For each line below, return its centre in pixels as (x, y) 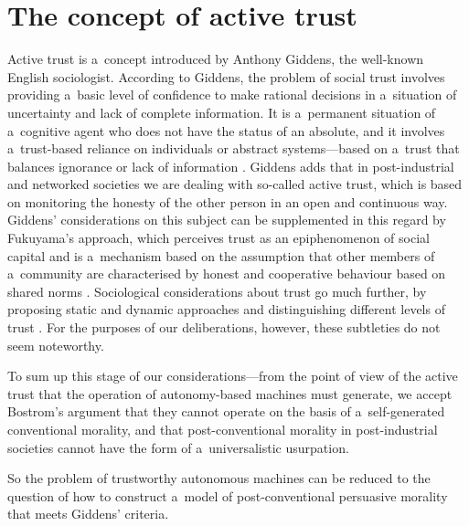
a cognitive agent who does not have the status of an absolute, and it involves (226, 130)
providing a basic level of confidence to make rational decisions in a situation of (232, 95)
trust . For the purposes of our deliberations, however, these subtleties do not (224, 327)
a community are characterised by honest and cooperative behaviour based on (227, 274)
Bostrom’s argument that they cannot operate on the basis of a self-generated (226, 411)
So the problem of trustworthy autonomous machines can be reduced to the (219, 478)
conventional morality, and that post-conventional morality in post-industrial (223, 429)
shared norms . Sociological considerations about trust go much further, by (217, 291)
